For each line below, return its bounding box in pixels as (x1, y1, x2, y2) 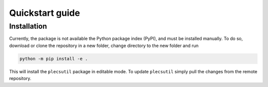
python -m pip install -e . (19, 56, 88, 61)
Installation (9, 22, 47, 31)
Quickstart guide (9, 7, 80, 18)
